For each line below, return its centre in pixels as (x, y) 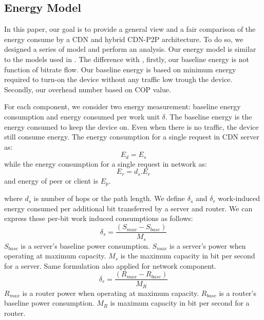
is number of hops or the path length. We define (109, 198)
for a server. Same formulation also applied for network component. (110, 265)
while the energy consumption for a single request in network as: (106, 163)
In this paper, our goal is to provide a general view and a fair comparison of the (130, 29)
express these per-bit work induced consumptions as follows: (99, 218)
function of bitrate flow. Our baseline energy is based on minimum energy (120, 69)
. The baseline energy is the (209, 116)
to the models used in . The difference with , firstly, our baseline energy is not (127, 59)
